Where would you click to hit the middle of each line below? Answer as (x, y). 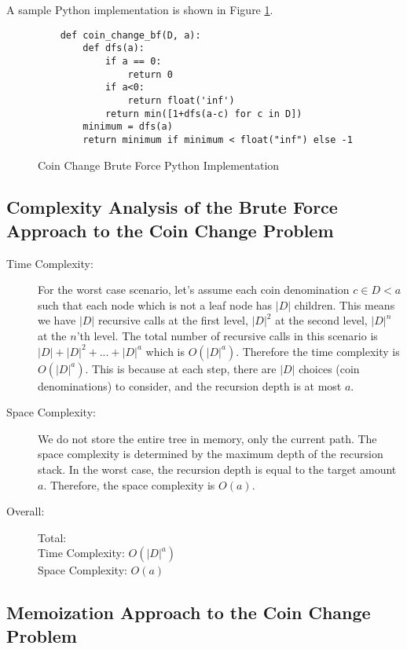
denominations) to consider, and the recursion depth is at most (190, 385)
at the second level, (321, 320)
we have (57, 320)
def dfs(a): (114, 48)
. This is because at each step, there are (181, 368)
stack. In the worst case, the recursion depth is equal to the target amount (217, 469)
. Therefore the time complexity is (318, 351)
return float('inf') (181, 100)
